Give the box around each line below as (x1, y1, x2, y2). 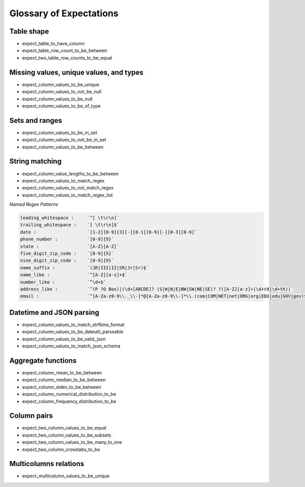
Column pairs (9, 412, 53, 420)
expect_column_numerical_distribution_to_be (22, 391, 116, 397)
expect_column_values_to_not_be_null (22, 89, 102, 95)
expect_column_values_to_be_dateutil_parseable (22, 329, 124, 335)
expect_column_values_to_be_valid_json (22, 336, 106, 342)
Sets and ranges (9, 116, 63, 125)
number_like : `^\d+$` (20, 279, 106, 285)
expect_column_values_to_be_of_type (22, 102, 101, 109)
